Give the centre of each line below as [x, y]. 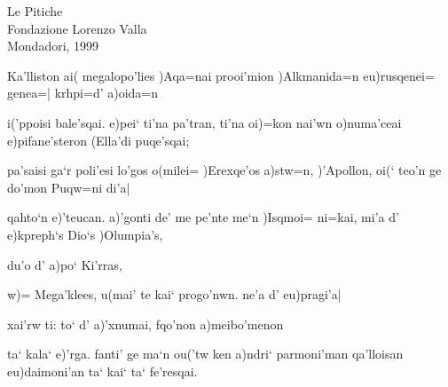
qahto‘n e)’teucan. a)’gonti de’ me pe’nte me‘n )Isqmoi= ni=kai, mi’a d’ [203, 217]
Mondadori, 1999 [53, 46]
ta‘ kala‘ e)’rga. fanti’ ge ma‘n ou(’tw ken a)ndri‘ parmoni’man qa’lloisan [205, 354]
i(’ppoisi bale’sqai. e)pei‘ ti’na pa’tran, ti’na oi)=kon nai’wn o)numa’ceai [204, 122]
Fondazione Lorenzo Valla [77, 28]
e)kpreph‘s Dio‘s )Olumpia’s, [85, 234]
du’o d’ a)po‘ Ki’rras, [65, 264]
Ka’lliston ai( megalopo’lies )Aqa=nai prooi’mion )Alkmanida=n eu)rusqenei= [221, 75]
